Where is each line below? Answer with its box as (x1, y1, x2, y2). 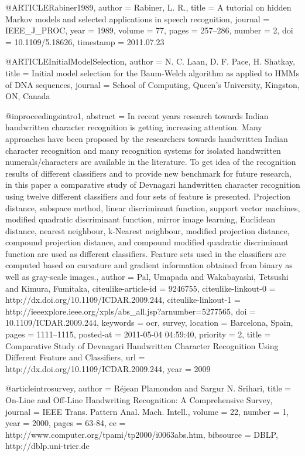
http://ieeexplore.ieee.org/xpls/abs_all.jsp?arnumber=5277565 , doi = (5, 305, 256, 317)
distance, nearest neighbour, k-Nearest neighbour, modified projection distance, (5, 224, 290, 237)
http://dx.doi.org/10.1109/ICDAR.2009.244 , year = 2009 (5, 362, 211, 374)
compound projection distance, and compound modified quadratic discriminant (5, 236, 289, 248)
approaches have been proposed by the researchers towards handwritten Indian (5, 132, 288, 144)
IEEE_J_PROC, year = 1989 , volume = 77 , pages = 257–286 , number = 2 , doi (5, 24, 293, 36)
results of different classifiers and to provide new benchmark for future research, (5, 167, 292, 179)
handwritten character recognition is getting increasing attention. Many (5, 121, 262, 133)
